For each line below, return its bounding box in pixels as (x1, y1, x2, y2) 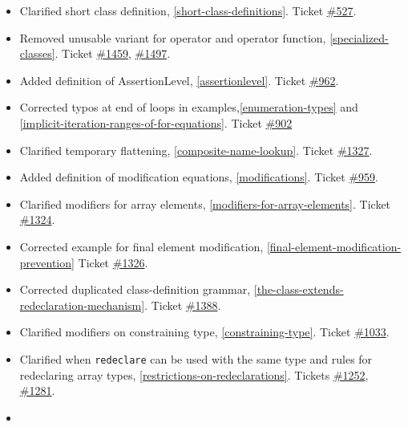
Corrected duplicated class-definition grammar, (19, 281, 251, 298)
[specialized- (329, 29, 389, 46)
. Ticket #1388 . (144, 296, 221, 313)
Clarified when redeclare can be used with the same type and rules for (19, 350, 373, 367)
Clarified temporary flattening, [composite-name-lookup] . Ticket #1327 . (19, 141, 373, 158)
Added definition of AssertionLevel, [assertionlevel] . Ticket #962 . (19, 71, 339, 88)
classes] (19, 45, 55, 62)
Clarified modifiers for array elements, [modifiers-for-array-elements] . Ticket (19, 195, 391, 212)
